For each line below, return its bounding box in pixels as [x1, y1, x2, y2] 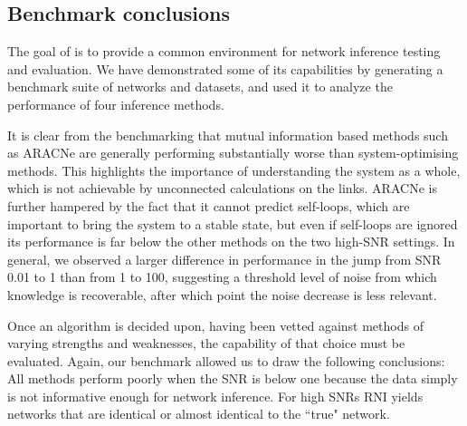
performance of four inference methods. [7, 94, 224, 113]
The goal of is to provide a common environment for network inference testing [7, 42, 441, 61]
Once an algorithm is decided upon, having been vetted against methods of [7, 315, 424, 334]
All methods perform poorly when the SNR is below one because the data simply [7, 369, 458, 388]
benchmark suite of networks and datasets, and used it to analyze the [7, 77, 393, 96]
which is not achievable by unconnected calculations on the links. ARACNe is [7, 179, 437, 198]
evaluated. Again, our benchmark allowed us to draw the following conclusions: [7, 351, 445, 370]
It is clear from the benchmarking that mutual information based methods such [7, 125, 448, 144]
